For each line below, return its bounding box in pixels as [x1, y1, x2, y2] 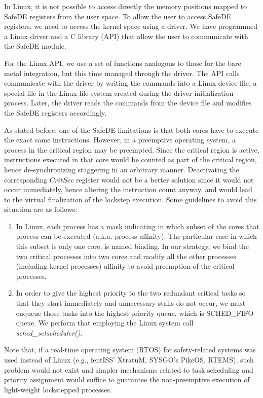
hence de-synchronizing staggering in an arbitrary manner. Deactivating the [4, 164, 239, 174]
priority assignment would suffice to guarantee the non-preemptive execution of [4, 374, 250, 385]
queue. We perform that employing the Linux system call [16, 317, 194, 328]
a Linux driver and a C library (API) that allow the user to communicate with [4, 30, 248, 41]
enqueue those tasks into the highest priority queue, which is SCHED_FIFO [16, 307, 254, 318]
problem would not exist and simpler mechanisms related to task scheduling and [4, 364, 253, 375]
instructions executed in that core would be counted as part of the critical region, [4, 154, 257, 165]
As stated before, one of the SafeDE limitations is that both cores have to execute [4, 124, 259, 135]
